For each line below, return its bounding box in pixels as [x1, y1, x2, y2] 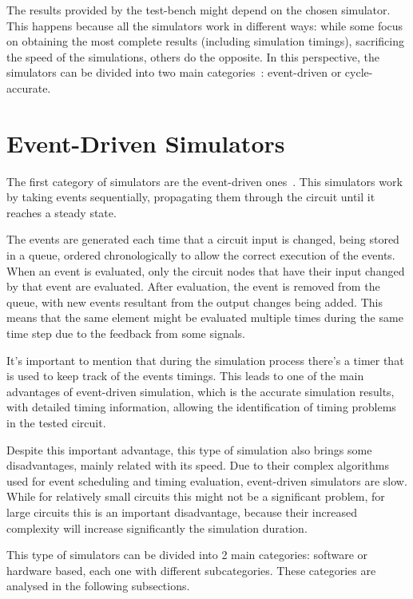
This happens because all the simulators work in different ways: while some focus [6, 17, 403, 34]
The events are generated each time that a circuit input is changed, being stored [6, 231, 399, 248]
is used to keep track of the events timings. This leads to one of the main [6, 367, 364, 384]
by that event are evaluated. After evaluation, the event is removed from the [6, 278, 380, 295]
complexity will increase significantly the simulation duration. [6, 519, 308, 536]
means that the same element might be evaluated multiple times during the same [6, 309, 403, 326]
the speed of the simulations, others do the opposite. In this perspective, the [6, 48, 379, 65]
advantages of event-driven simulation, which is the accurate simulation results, [6, 383, 395, 399]
